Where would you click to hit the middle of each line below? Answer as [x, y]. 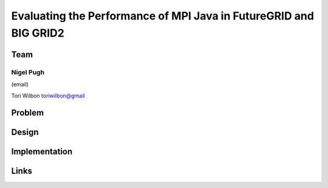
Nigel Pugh [28, 72]
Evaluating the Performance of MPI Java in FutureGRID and [162, 16]
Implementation [42, 152]
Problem [28, 113]
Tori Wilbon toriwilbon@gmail [48, 96]
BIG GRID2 [38, 33]
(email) [20, 85]
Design [25, 132]
